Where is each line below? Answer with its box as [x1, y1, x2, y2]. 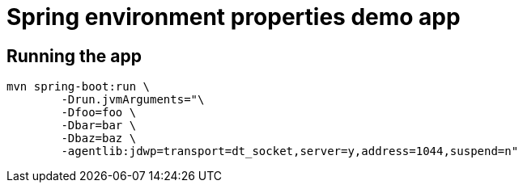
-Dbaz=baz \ [61, 132, 137, 145]
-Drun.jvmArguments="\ [61, 93, 205, 107]
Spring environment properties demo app [6, 3, 461, 31]
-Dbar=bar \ [61, 119, 137, 132]
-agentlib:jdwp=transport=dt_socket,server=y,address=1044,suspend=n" [61, 145, 519, 158]
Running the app [6, 45, 142, 66]
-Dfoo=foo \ [61, 106, 137, 120]
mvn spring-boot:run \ [6, 80, 151, 94]
